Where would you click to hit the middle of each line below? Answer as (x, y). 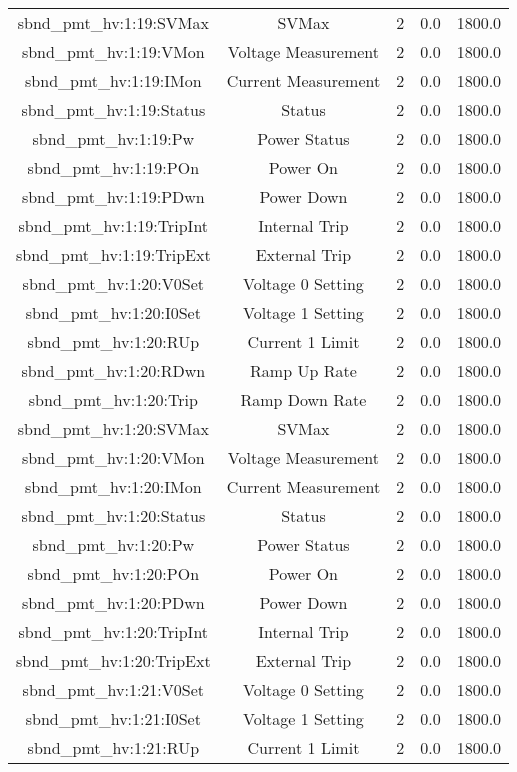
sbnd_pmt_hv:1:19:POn (113, 167)
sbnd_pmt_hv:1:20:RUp (113, 341)
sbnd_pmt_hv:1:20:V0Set (113, 283)
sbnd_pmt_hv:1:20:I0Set (113, 312)
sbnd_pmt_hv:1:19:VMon (113, 51)
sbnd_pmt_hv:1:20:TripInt (113, 631)
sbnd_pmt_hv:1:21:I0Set (113, 718)
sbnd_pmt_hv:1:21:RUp (113, 747)
